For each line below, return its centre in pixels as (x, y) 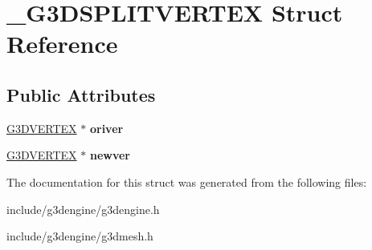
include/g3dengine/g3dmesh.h (80, 236)
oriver (106, 128)
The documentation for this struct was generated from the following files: (187, 181)
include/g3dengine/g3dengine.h (83, 209)
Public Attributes (81, 94)
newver (110, 155)
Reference (62, 44)
